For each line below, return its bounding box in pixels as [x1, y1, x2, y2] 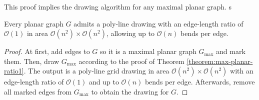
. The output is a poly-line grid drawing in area [23, 65, 169, 76]
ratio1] [4, 65, 24, 76]
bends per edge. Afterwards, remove [144, 76, 255, 87]
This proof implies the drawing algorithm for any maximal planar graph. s [4, 1, 232, 11]
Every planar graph [4, 18, 63, 28]
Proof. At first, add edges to [4, 46, 90, 56]
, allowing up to [106, 28, 154, 38]
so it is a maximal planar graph [99, 46, 196, 56]
